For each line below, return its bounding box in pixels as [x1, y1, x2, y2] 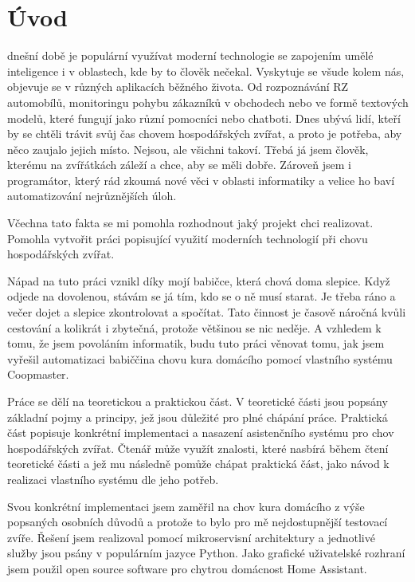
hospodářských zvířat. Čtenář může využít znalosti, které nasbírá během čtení [7, 439, 389, 456]
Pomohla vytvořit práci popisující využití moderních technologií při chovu [7, 230, 368, 246]
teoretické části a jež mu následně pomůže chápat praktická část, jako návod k [7, 455, 390, 472]
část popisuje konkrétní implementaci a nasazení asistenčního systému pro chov [7, 424, 394, 441]
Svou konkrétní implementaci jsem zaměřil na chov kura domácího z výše [7, 497, 365, 514]
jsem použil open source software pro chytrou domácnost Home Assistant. [7, 560, 367, 576]
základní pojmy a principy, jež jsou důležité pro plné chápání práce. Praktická [7, 408, 388, 425]
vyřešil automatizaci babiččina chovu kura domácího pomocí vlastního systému [7, 350, 393, 367]
